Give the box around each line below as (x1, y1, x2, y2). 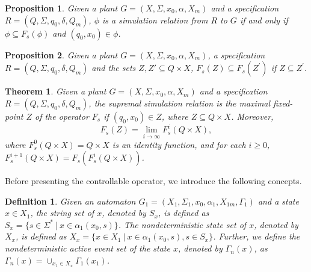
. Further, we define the (213, 230, 300, 243)
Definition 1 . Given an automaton (5, 194, 136, 207)
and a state (257, 194, 299, 207)
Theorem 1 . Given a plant (5, 85, 106, 97)
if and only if (239, 13, 288, 26)
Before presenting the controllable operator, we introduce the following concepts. (5, 175, 302, 187)
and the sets (91, 61, 136, 74)
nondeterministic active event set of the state (5, 242, 170, 255)
